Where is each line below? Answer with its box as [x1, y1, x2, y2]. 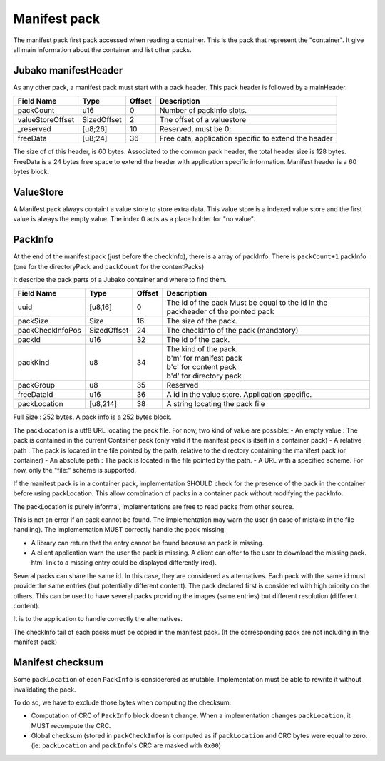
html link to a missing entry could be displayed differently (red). [31, 558, 217, 567]
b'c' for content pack [166, 362, 237, 372]
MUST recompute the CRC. [31, 721, 111, 730]
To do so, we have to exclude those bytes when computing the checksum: [13, 698, 232, 707]
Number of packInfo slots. [159, 106, 247, 116]
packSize [17, 316, 49, 326]
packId [17, 335, 41, 345]
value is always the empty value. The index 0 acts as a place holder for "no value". [13, 215, 256, 223]
